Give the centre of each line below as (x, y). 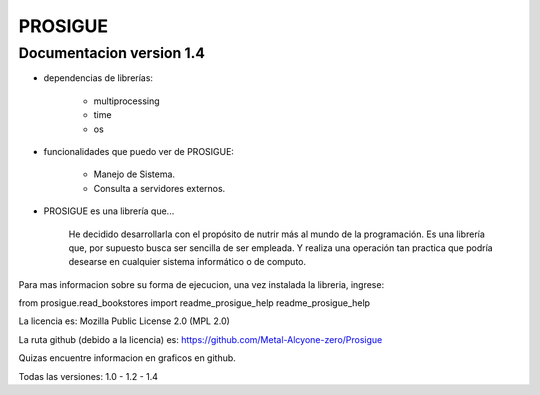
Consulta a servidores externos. (159, 188)
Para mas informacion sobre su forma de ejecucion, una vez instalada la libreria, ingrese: (201, 284)
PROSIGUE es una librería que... (109, 211)
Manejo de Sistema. (134, 174)
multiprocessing (126, 101)
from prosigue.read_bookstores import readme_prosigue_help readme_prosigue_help (194, 303)
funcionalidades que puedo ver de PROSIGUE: (139, 151)
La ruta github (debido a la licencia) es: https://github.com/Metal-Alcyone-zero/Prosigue (200, 339)
